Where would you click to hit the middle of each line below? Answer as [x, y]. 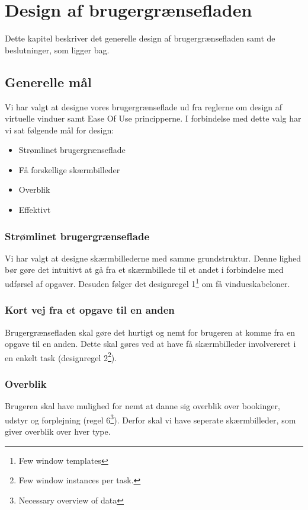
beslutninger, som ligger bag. [57, 50]
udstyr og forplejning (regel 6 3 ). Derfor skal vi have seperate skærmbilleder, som [150, 419]
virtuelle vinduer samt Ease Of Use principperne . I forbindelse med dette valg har [153, 118]
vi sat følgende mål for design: [60, 130]
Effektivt [35, 210]
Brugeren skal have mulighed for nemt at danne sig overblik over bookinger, [142, 406]
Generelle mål [48, 82]
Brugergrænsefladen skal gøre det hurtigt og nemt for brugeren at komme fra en [150, 332]
